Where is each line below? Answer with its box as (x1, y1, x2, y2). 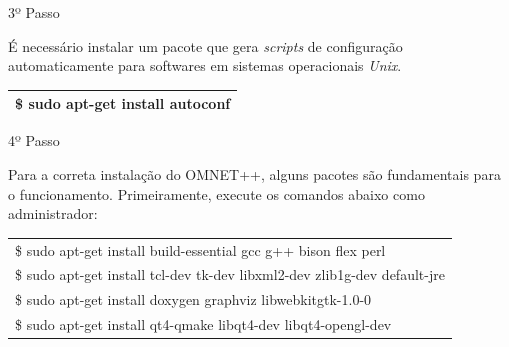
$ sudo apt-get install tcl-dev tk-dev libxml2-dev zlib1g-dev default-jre (15, 264, 445, 285)
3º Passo (8, 2, 60, 22)
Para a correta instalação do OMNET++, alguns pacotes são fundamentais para (8, 163, 501, 184)
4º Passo (8, 130, 60, 151)
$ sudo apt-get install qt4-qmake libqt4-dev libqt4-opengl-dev (15, 314, 392, 335)
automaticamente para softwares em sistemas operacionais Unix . (8, 55, 402, 76)
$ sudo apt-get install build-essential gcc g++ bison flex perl (15, 239, 386, 260)
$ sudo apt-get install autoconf (15, 93, 231, 114)
